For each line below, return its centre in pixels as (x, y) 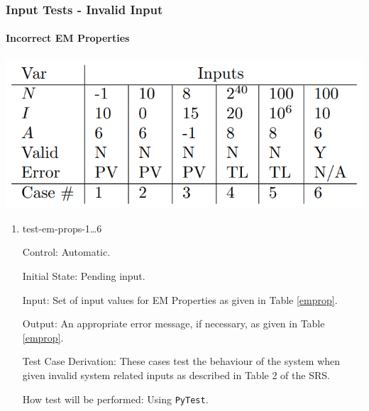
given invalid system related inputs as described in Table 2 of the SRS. (176, 375)
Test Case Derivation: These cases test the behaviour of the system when (181, 361)
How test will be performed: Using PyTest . (115, 399)
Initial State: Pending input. (84, 276)
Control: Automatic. (66, 252)
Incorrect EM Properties (68, 38)
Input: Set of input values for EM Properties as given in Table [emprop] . (180, 299)
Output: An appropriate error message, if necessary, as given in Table (174, 323)
